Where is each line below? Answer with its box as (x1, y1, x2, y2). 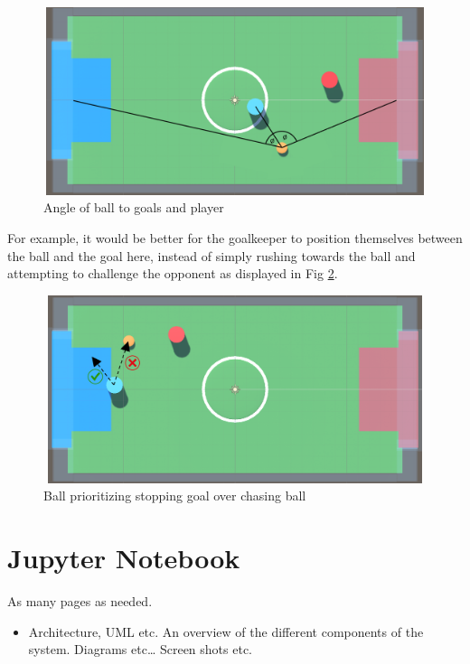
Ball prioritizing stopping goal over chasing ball (43, 486, 306, 505)
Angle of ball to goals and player (43, 198, 224, 217)
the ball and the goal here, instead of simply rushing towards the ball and (7, 246, 416, 265)
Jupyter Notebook (7, 539, 240, 576)
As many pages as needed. (7, 592, 153, 610)
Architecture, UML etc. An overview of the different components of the (28, 622, 424, 641)
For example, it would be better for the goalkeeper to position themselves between (7, 229, 463, 248)
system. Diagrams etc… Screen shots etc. (28, 640, 252, 659)
